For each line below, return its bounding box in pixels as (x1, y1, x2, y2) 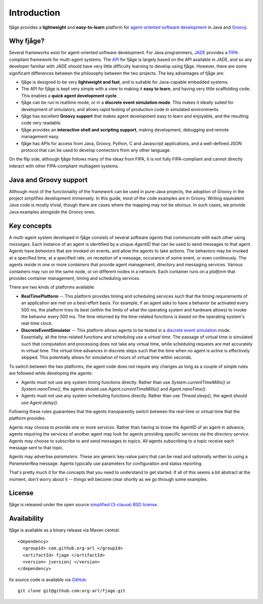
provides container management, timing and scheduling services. (9, 275, 141, 281)
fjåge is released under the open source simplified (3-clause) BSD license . (9, 502, 158, 508)
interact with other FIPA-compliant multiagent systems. (9, 163, 119, 169)
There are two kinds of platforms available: (9, 284, 95, 290)
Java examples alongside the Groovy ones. (9, 209, 96, 215)
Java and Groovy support (9, 176, 88, 184)
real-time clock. (21, 320, 53, 326)
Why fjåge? (9, 37, 45, 45)
